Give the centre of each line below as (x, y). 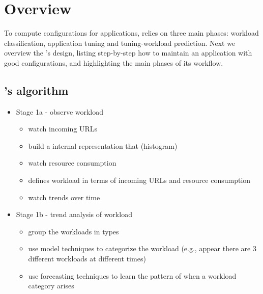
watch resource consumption (72, 163)
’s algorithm (36, 90)
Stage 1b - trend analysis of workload (74, 214)
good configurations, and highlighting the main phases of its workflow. (114, 62)
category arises (51, 286)
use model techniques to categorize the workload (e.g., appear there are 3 (142, 248)
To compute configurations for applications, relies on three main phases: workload (131, 33)
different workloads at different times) (87, 259)
